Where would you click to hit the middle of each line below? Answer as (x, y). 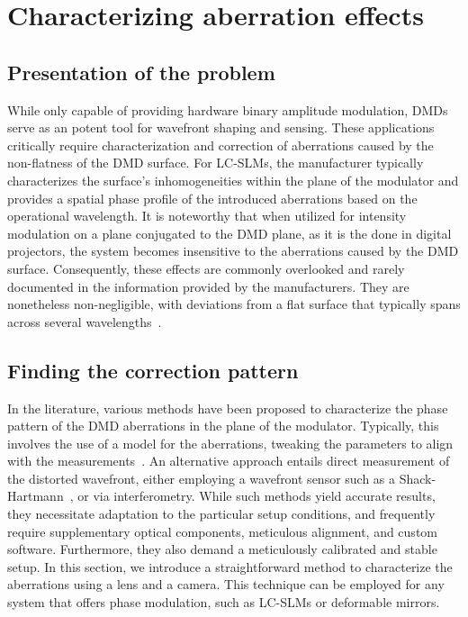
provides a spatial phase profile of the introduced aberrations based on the (212, 198)
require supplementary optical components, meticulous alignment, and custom (222, 531)
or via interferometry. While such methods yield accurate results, (256, 496)
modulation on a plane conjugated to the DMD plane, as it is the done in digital (229, 233)
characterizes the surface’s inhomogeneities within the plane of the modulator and (233, 180)
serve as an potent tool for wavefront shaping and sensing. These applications (221, 127)
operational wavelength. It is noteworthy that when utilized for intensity (207, 216)
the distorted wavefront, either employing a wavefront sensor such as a (202, 478)
